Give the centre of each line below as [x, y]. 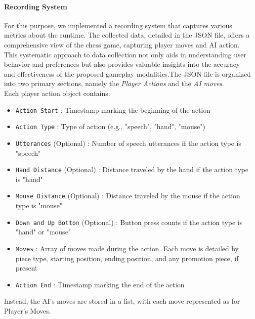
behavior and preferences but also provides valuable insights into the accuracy [122, 64]
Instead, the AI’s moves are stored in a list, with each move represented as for [122, 301]
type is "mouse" [39, 205]
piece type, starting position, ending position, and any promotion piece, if [127, 258]
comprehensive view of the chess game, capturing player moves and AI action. [122, 44]
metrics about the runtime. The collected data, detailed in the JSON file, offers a [127, 35]
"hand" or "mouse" [43, 232]
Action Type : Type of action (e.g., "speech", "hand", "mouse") [110, 126]
